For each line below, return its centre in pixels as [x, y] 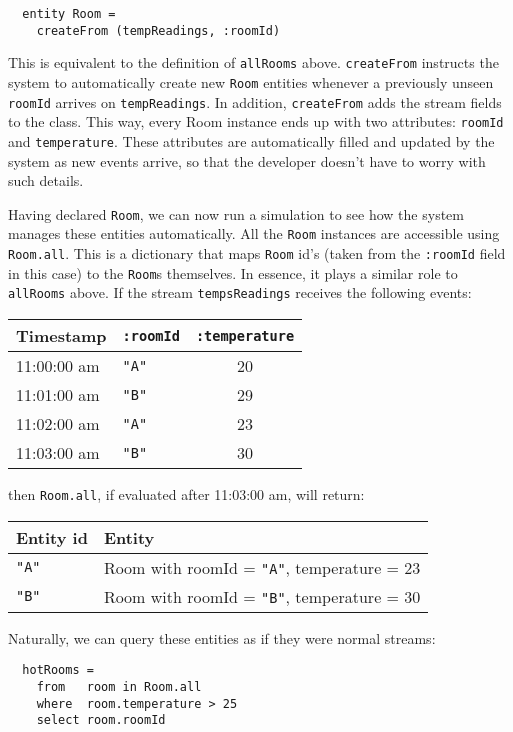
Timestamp [61, 336]
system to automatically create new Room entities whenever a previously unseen [251, 81]
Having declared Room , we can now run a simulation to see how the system [236, 213]
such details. [46, 180]
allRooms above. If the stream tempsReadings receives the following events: [240, 292]
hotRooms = [58, 670]
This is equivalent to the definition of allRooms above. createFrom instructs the [253, 62]
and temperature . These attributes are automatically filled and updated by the [251, 140]
